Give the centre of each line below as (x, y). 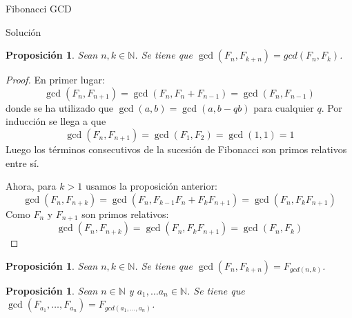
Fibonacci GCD (39, 8)
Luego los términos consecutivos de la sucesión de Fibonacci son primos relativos (176, 149)
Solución (23, 31)
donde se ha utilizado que (60, 107)
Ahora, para (31, 186)
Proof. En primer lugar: (55, 80)
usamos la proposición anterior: (151, 186)
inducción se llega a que (56, 121)
